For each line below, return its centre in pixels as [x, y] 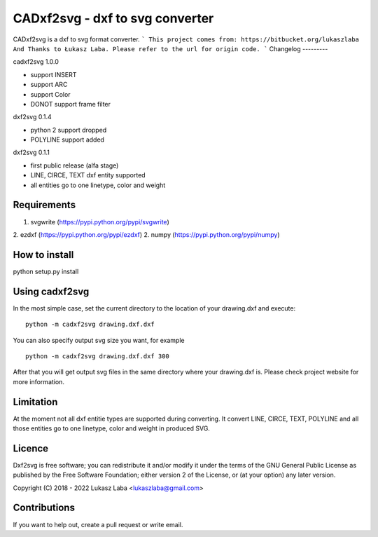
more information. [38, 381]
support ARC [49, 85]
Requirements [44, 205]
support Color [50, 94]
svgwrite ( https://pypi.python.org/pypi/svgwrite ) [100, 222]
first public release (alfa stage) [75, 165]
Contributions [44, 508]
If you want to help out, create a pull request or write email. [98, 524]
